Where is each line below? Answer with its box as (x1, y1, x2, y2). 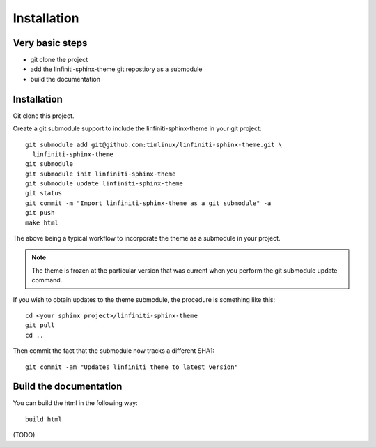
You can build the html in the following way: (13, 399, 139, 407)
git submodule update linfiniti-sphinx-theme (25, 180, 184, 188)
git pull (25, 321, 55, 329)
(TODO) (13, 431, 36, 439)
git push (25, 209, 55, 217)
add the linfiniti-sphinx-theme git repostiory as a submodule (30, 65, 203, 73)
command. (31, 276, 63, 285)
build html (25, 415, 63, 423)
